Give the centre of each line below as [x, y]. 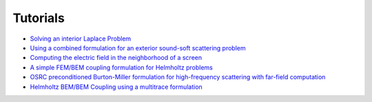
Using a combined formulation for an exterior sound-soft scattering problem [138, 48]
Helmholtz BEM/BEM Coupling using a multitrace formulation [116, 87]
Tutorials [39, 18]
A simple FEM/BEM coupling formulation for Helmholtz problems [121, 67]
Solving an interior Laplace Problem [81, 39]
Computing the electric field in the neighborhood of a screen [116, 58]
